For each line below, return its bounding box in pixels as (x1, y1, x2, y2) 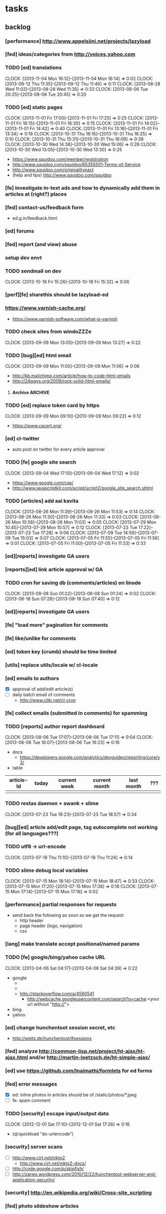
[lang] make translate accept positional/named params (5, 941, 140, 947)
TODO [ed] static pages (5, 104, 63, 111)
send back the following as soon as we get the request (12, 912, 124, 918)
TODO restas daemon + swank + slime (5, 800, 99, 807)
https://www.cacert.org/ (12, 423, 62, 428)
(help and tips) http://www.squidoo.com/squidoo (12, 172, 112, 178)
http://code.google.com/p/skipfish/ (12, 1165, 84, 1171)
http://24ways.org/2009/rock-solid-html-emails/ (12, 378, 111, 384)
